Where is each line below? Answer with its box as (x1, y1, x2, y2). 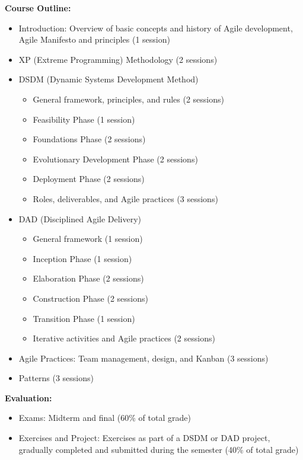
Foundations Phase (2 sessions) (33, 133, 146, 145)
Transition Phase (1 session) (33, 312, 135, 324)
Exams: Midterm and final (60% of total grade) (18, 411, 191, 424)
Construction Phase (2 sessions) (33, 292, 148, 304)
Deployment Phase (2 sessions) (33, 172, 145, 185)
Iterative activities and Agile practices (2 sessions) (33, 332, 215, 344)
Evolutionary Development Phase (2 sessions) (33, 152, 198, 165)
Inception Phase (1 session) (33, 252, 132, 264)
